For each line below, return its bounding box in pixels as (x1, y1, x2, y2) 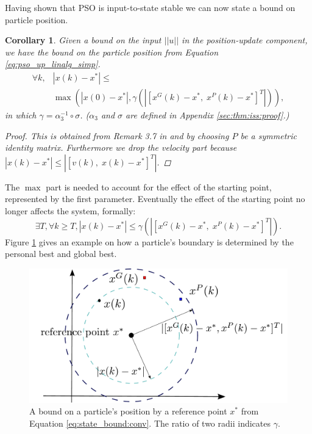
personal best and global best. (5, 247, 117, 260)
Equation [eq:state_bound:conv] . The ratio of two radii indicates (29, 416, 271, 429)
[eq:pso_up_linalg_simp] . (5, 57, 101, 70)
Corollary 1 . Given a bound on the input (5, 34, 161, 46)
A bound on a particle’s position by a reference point (29, 405, 227, 418)
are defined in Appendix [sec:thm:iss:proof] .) (126, 109, 289, 121)
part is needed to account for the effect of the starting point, (46, 180, 272, 193)
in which (5, 109, 37, 121)
